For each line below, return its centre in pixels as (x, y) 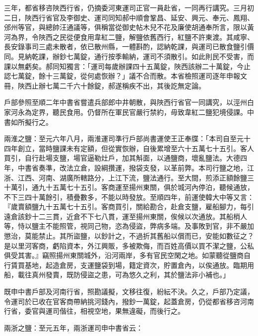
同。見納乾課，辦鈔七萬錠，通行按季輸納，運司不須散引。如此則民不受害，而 (129, 56)
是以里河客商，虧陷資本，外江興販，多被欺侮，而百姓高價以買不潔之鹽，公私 (129, 245)
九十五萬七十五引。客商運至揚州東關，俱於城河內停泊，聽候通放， (146, 187)
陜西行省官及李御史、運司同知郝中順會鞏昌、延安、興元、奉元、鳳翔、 (139, 17)
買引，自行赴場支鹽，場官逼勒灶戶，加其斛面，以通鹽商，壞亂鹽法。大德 (122, 158)
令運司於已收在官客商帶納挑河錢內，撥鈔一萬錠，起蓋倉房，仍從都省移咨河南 (129, 301)
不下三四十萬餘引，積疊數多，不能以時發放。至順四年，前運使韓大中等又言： (129, 197)
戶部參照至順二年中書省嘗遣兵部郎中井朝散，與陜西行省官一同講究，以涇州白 (129, 102)
